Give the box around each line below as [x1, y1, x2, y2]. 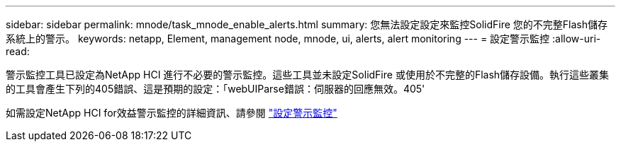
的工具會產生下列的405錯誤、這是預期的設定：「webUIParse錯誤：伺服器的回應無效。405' [6, 83, 425, 95]
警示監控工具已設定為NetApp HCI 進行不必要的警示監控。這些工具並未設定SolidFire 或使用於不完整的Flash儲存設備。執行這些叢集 [6, 69, 610, 81]
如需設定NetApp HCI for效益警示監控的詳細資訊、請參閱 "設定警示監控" [6, 107, 337, 119]
